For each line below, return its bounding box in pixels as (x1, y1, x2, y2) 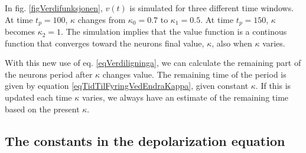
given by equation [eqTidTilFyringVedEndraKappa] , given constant (5, 79, 249, 92)
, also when (211, 36, 252, 49)
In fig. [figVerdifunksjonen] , (5, 2, 103, 14)
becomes (5, 25, 35, 38)
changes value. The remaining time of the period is (102, 68, 287, 80)
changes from (77, 13, 126, 25)
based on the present (5, 102, 80, 115)
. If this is (255, 79, 291, 92)
